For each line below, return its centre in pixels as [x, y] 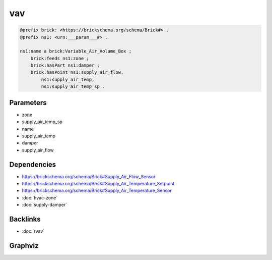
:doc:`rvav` [33, 231]
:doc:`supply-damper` [45, 205]
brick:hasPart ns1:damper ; [65, 65]
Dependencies [33, 164]
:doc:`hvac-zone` [40, 197]
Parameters [28, 103]
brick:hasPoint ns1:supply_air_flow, [77, 72]
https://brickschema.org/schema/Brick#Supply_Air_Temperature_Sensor [97, 191]
